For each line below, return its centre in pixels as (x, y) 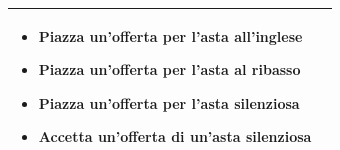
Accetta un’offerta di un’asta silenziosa (175, 136)
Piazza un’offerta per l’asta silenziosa (169, 102)
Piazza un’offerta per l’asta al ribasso (169, 69)
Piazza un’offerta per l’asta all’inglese (170, 35)
